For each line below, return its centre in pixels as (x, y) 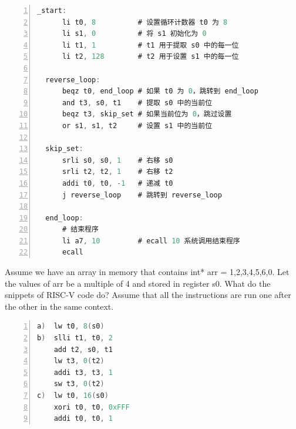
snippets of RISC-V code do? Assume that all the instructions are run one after (148, 295)
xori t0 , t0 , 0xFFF (92, 407)
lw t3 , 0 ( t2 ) (79, 361)
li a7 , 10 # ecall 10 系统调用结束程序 (151, 241)
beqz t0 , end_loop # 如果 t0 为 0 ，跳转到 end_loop (160, 91)
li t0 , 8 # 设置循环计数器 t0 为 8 (145, 22)
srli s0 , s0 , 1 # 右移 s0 (117, 160)
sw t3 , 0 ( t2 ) (79, 384)
